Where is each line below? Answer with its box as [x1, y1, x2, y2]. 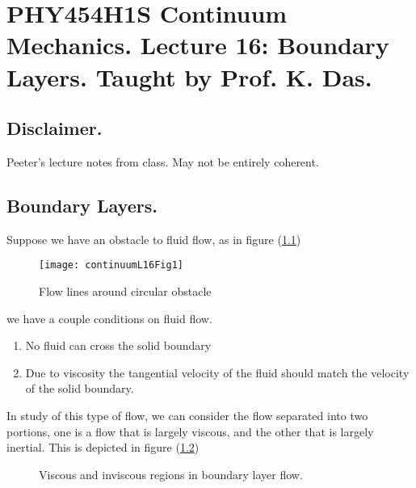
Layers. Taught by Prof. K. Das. [6, 60, 372, 93]
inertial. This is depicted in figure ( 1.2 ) [6, 439, 200, 456]
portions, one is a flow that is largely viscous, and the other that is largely [6, 423, 374, 440]
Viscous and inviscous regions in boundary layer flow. [39, 465, 303, 482]
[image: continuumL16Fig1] [39, 259, 183, 271]
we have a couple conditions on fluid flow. [6, 309, 212, 326]
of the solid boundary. [25, 380, 134, 397]
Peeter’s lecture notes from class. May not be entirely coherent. [6, 153, 319, 170]
